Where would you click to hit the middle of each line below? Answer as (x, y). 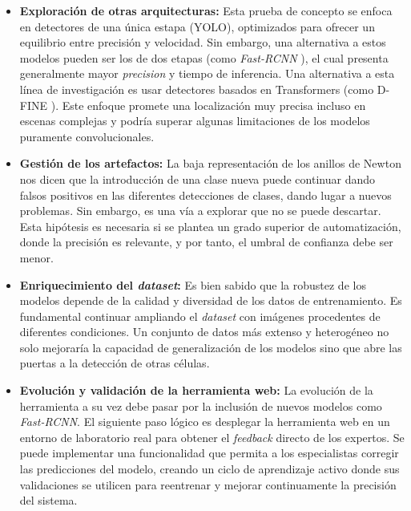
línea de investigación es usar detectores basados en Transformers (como (197, 89)
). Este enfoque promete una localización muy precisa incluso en (208, 105)
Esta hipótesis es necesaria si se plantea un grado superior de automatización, (210, 226)
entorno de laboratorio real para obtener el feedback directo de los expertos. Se (212, 437)
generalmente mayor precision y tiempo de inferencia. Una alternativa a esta (207, 73)
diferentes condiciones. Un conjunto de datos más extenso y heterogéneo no (204, 332)
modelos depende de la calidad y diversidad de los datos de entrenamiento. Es (211, 300)
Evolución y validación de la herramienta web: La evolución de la (196, 390)
